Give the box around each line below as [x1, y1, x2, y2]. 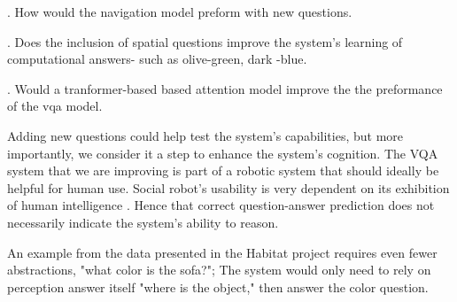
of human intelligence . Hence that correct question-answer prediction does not [7, 196, 435, 214]
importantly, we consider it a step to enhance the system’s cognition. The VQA [7, 143, 438, 162]
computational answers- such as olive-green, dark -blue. [7, 50, 307, 68]
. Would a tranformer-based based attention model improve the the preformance [7, 79, 443, 97]
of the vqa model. [7, 97, 103, 115]
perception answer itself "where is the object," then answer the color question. [7, 277, 429, 296]
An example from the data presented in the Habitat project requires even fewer [7, 243, 438, 261]
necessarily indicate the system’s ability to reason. [7, 213, 279, 231]
